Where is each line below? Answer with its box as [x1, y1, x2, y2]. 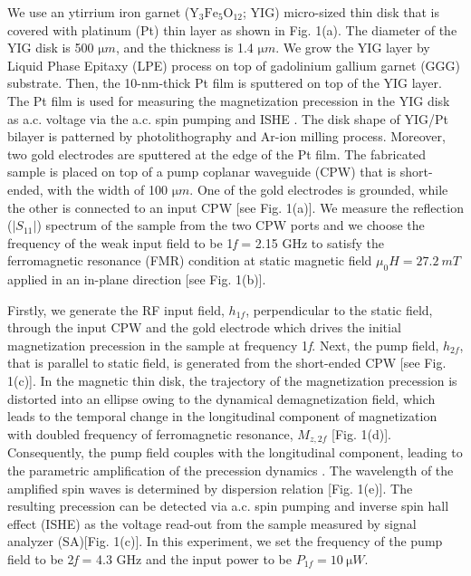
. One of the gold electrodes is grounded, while [189, 179, 448, 198]
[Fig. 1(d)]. [332, 424, 391, 443]
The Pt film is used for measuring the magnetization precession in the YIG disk [7, 91, 450, 110]
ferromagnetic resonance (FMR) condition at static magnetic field [7, 251, 372, 270]
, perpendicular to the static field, [245, 300, 433, 319]
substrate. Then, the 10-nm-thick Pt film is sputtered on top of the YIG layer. [7, 73, 442, 92]
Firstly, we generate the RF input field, [7, 300, 225, 319]
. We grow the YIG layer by [275, 38, 430, 57]
